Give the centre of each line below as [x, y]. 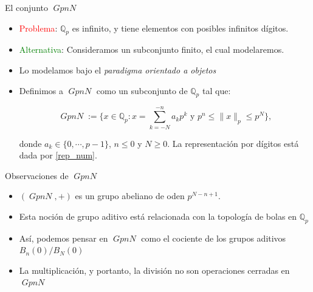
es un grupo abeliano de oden [130, 196]
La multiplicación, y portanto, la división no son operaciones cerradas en [154, 270]
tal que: [216, 90]
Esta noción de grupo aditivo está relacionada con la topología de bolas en [158, 216]
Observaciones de [37, 175]
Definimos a [41, 90]
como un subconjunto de [142, 90]
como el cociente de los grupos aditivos [214, 238]
